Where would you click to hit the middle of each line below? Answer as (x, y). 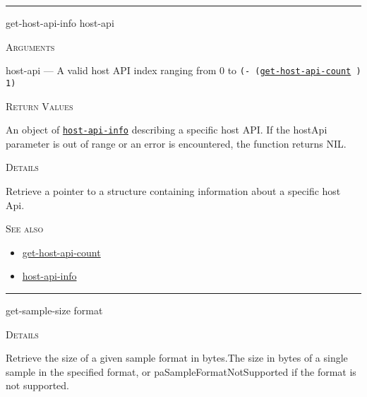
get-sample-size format (54, 310)
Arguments (30, 46)
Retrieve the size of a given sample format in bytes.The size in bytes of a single (177, 358)
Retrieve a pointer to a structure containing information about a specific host (173, 190)
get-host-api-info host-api (60, 23)
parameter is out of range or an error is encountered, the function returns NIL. (176, 143)
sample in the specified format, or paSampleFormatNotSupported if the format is (181, 371)
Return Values (40, 106)
